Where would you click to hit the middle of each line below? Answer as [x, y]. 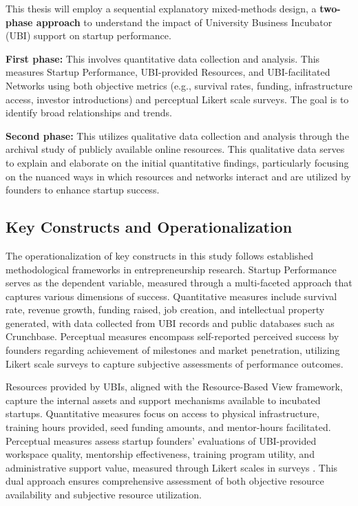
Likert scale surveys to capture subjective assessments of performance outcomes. [175, 363]
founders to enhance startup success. [83, 190]
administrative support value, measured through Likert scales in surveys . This [172, 467]
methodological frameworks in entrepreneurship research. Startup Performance [171, 269]
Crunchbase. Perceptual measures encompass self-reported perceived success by [172, 336]
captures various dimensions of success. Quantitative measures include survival [171, 296]
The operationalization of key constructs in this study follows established [160, 255]
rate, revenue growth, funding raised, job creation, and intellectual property [165, 309]
